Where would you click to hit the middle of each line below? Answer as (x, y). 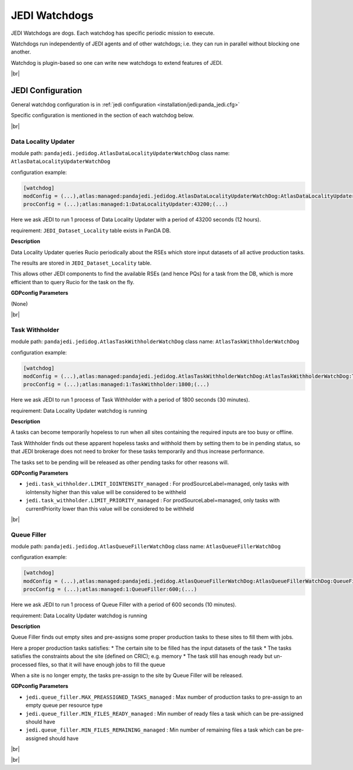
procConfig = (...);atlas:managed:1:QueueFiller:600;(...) (110, 589)
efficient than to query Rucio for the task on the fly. (73, 282)
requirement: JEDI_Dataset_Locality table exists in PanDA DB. (91, 231)
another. (21, 52)
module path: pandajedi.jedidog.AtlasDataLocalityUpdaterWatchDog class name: (120, 153)
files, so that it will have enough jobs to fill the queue (102, 664)
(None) (19, 304)
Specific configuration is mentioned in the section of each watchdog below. (102, 116)
